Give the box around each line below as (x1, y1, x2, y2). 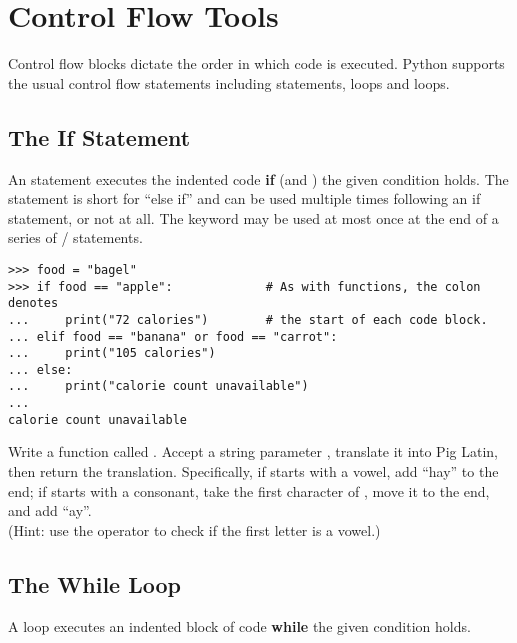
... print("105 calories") (8, 346, 216, 361)
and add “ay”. (8, 500, 92, 521)
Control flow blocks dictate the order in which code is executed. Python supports (8, 53, 505, 74)
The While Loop (8, 568, 181, 599)
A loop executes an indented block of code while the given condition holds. (8, 615, 471, 636)
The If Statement (8, 121, 191, 152)
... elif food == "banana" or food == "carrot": (8, 329, 338, 344)
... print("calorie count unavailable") (8, 379, 309, 394)
